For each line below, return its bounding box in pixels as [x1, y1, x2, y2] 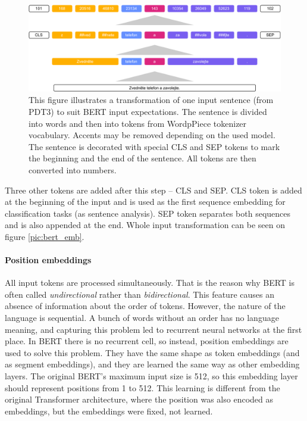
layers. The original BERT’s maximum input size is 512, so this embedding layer [5, 370, 298, 382]
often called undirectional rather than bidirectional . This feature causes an [5, 288, 274, 300]
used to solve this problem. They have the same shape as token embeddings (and [5, 346, 300, 358]
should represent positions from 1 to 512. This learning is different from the [5, 381, 280, 394]
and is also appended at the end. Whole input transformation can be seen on [5, 219, 285, 231]
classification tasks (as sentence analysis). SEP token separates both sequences [5, 207, 291, 219]
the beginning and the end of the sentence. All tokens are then [29, 152, 256, 164]
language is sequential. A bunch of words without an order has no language [5, 311, 279, 324]
